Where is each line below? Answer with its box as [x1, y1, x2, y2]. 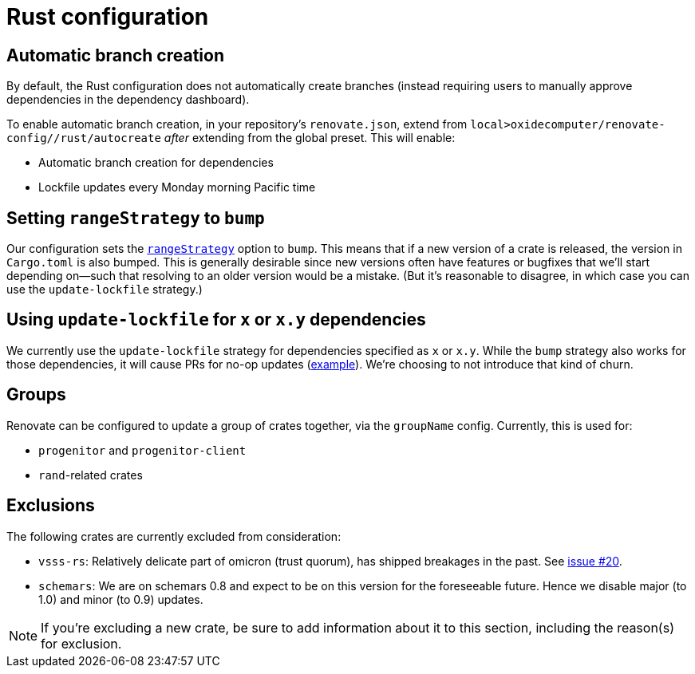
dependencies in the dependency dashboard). [6, 93, 250, 107]
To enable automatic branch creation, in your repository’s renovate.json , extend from [6, 117, 468, 132]
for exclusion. [41, 635, 122, 652]
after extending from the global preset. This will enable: [164, 131, 456, 145]
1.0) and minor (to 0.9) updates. [38, 592, 203, 606]
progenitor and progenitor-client [38, 443, 247, 457]
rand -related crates [38, 467, 143, 482]
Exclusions [6, 495, 95, 516]
